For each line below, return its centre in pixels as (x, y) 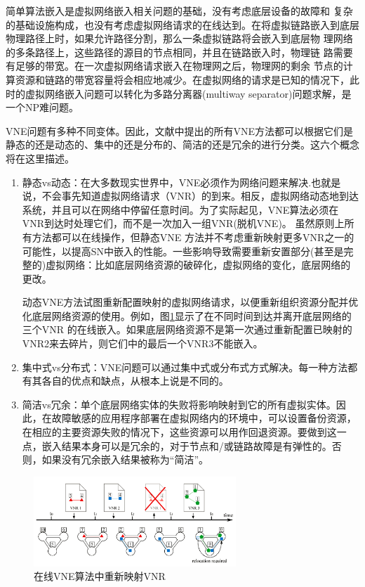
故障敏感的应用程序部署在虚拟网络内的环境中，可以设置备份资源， (204, 418)
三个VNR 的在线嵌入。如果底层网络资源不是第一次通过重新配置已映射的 (187, 329)
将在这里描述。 (40, 158)
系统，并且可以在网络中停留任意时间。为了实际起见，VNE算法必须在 (180, 209)
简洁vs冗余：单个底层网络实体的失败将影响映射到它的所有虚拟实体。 (179, 404)
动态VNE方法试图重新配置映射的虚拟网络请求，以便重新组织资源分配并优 (190, 302)
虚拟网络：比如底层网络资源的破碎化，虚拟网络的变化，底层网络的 (198, 265)
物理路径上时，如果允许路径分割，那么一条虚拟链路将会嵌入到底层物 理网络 (179, 38)
